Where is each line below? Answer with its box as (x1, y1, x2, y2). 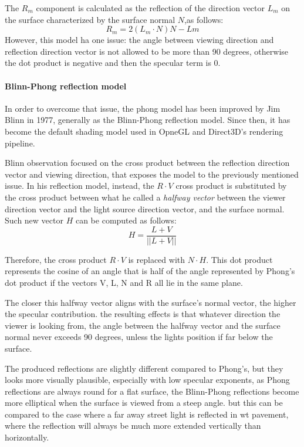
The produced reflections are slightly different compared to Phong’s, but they (5, 362, 283, 374)
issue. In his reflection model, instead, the (5, 179, 154, 192)
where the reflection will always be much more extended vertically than (5, 419, 261, 432)
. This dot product (206, 253, 273, 265)
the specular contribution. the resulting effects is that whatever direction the (5, 308, 281, 320)
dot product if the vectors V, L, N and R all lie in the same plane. (5, 276, 243, 288)
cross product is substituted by (175, 179, 287, 192)
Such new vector (5, 214, 63, 226)
